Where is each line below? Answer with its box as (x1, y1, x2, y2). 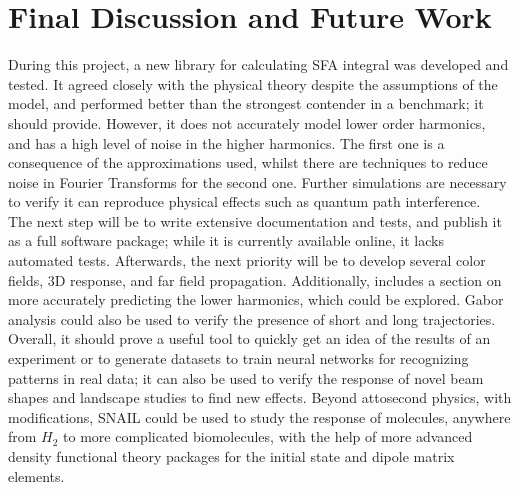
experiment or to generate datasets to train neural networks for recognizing (8, 348, 469, 369)
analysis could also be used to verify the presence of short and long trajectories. (8, 308, 496, 329)
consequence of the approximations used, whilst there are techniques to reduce (8, 152, 488, 173)
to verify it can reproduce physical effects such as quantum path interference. (8, 191, 481, 212)
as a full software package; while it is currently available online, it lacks (8, 230, 444, 251)
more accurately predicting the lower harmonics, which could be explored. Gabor (8, 289, 504, 310)
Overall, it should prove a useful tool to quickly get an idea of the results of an (8, 328, 491, 349)
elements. (8, 465, 65, 486)
